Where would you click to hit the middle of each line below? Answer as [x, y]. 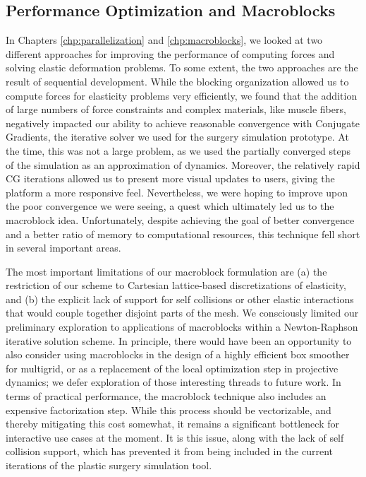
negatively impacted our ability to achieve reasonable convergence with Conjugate [183, 123]
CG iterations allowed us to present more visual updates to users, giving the [170, 178]
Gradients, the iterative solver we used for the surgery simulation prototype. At [177, 137]
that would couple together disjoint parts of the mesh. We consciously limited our [182, 313]
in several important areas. [63, 248]
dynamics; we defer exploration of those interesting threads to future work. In [173, 382]
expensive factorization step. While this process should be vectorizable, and [169, 410]
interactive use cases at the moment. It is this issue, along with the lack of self [175, 437]
